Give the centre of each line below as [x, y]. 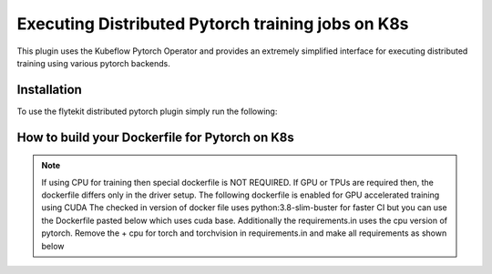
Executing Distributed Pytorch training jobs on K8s [213, 24]
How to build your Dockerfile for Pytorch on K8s [156, 137]
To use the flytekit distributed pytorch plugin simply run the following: [147, 111]
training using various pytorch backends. [93, 63]
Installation [49, 90]
